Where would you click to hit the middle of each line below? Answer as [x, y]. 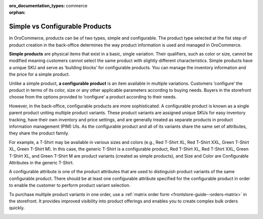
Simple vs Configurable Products [60, 27]
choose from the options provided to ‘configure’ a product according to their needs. [93, 97]
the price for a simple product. [39, 74]
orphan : [17, 13]
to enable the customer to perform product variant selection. [70, 185]
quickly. [17, 208]
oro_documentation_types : [37, 6]
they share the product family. [39, 133]
